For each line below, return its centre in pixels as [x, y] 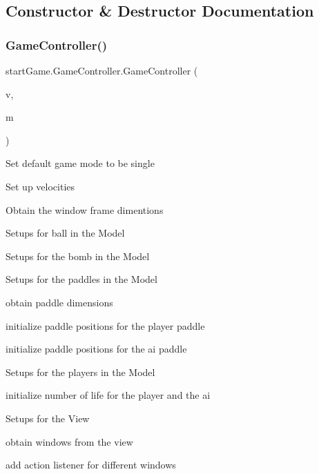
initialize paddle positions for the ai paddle [96, 349]
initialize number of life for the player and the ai [108, 395]
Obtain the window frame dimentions [85, 209]
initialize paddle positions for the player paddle [105, 325]
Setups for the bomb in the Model [78, 256]
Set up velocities [40, 186]
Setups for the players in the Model [80, 372]
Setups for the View [48, 418]
